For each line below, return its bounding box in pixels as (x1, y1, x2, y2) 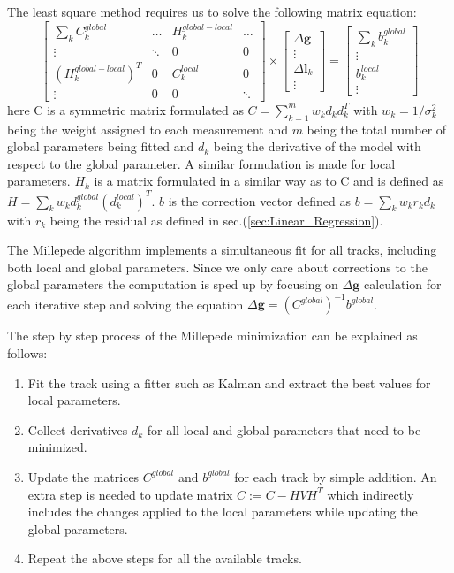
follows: (7, 343, 48, 362)
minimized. (27, 438, 87, 456)
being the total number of (306, 119, 447, 138)
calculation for (363, 275, 442, 294)
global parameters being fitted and (7, 137, 194, 156)
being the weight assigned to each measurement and (7, 119, 288, 138)
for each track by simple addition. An (234, 467, 437, 485)
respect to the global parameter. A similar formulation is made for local (7, 154, 396, 172)
